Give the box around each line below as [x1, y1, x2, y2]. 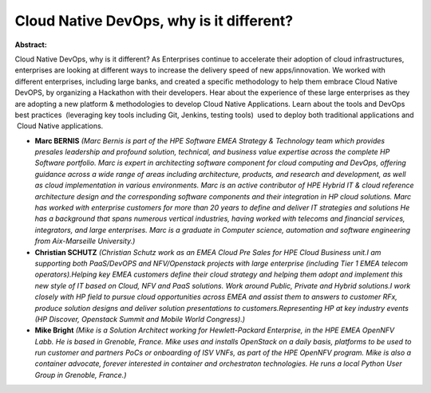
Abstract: [14, 40, 47, 49]
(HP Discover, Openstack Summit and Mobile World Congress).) [34, 314, 246, 324]
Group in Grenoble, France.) [34, 370, 127, 379]
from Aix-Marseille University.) [34, 236, 136, 246]
